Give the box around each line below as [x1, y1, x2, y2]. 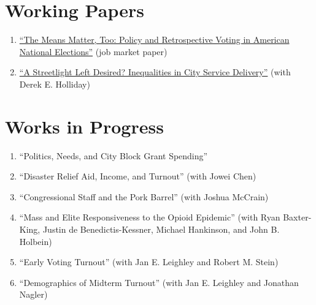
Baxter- [283, 211, 312, 224]
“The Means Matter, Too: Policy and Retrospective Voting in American [19, 33, 290, 46]
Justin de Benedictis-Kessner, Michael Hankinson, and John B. [42, 223, 280, 235]
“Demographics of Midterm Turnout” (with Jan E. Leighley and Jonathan [19, 276, 299, 288]
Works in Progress [5, 113, 164, 138]
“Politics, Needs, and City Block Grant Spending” [19, 149, 208, 162]
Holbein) [19, 235, 52, 247]
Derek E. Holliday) [19, 77, 90, 90]
